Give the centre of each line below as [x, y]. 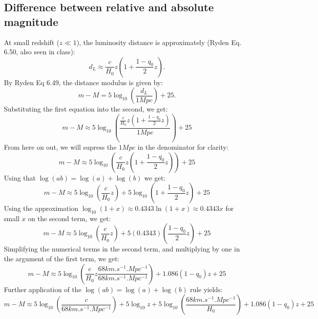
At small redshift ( [32, 42]
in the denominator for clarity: [183, 147]
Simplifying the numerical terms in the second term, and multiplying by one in [122, 249]
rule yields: [206, 289]
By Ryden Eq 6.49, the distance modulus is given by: [84, 82]
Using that [20, 177]
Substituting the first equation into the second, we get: [86, 109]
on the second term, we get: [69, 218]
